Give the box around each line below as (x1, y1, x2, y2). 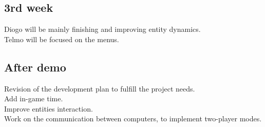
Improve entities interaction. (4, 103, 93, 114)
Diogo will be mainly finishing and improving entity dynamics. (4, 24, 201, 34)
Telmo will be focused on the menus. (4, 33, 119, 44)
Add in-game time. (4, 93, 63, 104)
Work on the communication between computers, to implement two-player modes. (4, 113, 262, 124)
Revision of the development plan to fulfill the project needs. (4, 83, 195, 94)
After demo (4, 59, 66, 75)
